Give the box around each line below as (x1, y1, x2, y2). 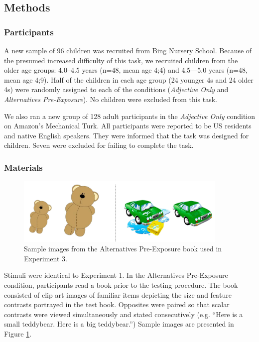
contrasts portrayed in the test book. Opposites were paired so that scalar (4, 299, 230, 310)
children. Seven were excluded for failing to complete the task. (4, 140, 194, 150)
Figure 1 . (4, 329, 32, 339)
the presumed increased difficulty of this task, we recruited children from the (4, 55, 238, 65)
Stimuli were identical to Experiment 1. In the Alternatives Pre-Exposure (4, 270, 228, 280)
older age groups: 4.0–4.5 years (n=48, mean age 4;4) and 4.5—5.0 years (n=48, (4, 65, 248, 75)
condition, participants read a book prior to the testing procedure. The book (4, 280, 238, 290)
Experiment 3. (24, 253, 67, 263)
